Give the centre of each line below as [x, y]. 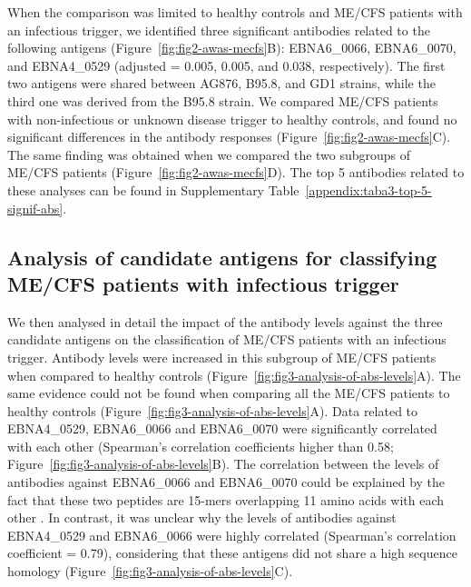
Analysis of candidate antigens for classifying [222, 257]
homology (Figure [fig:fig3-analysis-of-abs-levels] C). [150, 571]
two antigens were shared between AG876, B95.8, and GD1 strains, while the [221, 83]
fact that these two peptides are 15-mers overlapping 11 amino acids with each [226, 499]
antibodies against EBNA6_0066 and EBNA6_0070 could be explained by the [226, 482]
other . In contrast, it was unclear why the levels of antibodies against [202, 517]
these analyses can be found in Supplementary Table [153, 189]
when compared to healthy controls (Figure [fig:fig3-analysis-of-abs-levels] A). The [234, 375]
